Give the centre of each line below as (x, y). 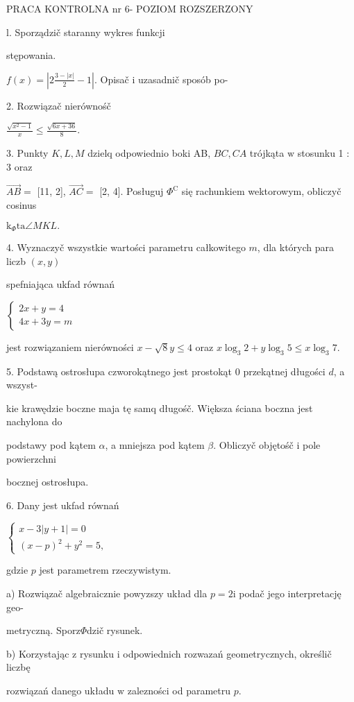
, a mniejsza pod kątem (155, 444)
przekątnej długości (284, 371)
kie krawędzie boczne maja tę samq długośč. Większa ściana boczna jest (160, 408)
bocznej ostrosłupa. (48, 482)
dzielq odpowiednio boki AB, (149, 152)
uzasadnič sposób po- (183, 79)
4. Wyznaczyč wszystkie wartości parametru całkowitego (126, 247)
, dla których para (296, 247)
